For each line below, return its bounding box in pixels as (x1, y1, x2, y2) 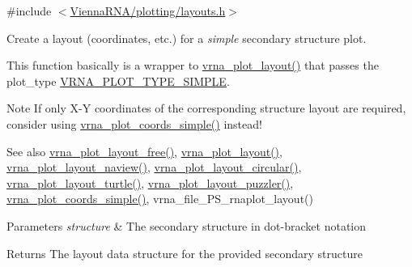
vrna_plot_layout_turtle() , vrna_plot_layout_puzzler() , (6, 174, 294, 191)
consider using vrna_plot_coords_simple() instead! (6, 115, 262, 132)
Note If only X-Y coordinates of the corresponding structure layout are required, (6, 100, 406, 117)
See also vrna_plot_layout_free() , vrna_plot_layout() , (6, 142, 282, 159)
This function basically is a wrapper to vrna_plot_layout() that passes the (6, 57, 379, 74)
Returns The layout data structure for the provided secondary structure (6, 244, 363, 261)
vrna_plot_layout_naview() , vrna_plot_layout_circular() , (6, 159, 302, 176)
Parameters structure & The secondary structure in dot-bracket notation (6, 217, 366, 234)
